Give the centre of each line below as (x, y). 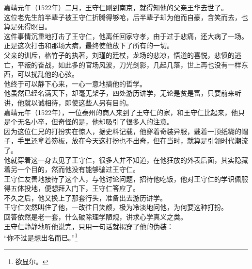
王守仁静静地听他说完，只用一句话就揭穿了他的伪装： (89, 226)
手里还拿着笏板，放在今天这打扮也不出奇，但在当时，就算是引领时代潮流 (133, 141)
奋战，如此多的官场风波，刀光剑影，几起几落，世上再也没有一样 (139, 64)
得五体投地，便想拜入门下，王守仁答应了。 (72, 188)
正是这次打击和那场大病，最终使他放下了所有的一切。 (89, 45)
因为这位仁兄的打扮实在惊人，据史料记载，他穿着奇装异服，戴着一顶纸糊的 (123, 131)
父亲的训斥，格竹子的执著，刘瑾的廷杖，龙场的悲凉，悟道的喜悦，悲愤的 (119, 55)
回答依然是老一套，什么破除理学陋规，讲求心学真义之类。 (95, 217)
